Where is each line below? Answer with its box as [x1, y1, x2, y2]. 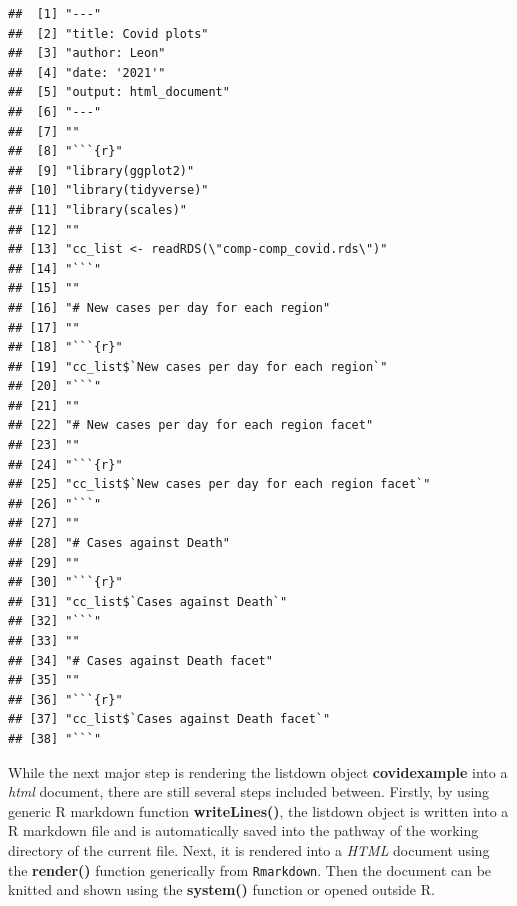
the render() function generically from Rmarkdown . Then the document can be [8, 859, 492, 880]
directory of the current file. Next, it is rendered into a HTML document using [8, 839, 490, 860]
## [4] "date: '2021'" [8, 65, 166, 80]
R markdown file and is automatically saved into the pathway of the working [8, 820, 479, 841]
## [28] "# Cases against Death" [8, 536, 230, 551]
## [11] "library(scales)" [8, 202, 187, 217]
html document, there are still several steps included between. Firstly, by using [8, 781, 490, 802]
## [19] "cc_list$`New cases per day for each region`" [8, 359, 388, 374]
